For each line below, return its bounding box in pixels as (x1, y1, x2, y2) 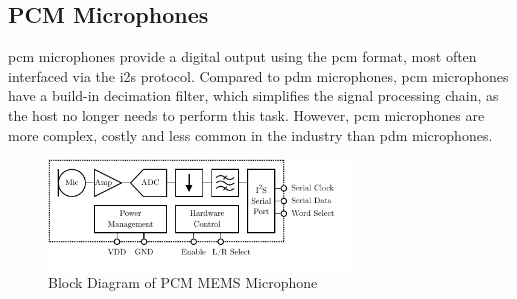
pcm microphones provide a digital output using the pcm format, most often (8, 46, 477, 67)
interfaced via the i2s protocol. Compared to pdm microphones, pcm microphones (8, 65, 509, 86)
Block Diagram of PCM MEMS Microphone (48, 272, 318, 293)
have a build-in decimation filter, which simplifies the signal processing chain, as (8, 85, 499, 106)
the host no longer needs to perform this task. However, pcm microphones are (8, 104, 485, 125)
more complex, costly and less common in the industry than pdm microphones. (8, 124, 493, 145)
